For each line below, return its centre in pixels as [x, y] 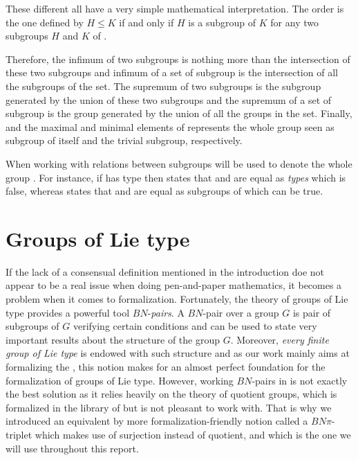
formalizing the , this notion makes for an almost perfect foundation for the [166, 366]
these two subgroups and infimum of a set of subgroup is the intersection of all [172, 72]
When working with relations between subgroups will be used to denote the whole [179, 163]
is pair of [312, 312]
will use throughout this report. [72, 448]
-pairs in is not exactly [300, 380]
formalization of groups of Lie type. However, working [120, 380]
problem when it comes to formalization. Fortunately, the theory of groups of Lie [177, 299]
